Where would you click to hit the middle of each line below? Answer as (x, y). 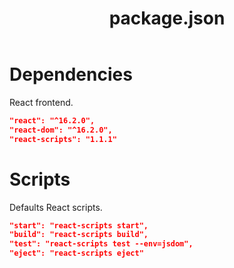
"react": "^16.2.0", (52, 120)
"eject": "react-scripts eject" (76, 253)
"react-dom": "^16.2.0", (61, 130)
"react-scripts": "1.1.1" (63, 139)
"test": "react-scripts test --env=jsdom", (101, 244)
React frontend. (41, 102)
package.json (167, 18)
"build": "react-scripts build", (79, 235)
